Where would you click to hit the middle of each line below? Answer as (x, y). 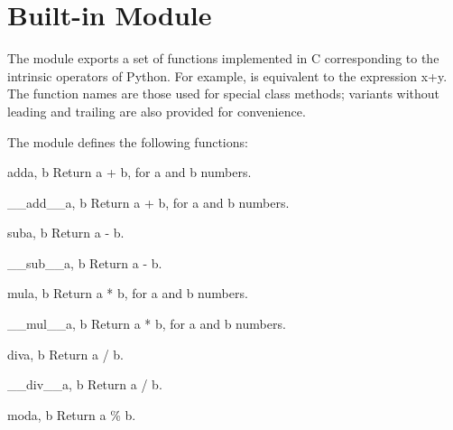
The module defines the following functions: (128, 141)
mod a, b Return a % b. (72, 414)
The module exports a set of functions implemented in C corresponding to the (223, 58)
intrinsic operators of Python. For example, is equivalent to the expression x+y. (227, 75)
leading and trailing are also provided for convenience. (157, 111)
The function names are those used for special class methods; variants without (224, 93)
